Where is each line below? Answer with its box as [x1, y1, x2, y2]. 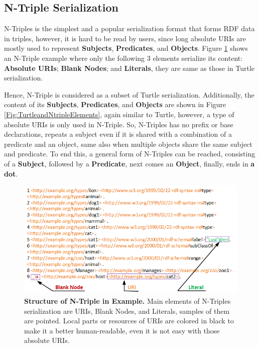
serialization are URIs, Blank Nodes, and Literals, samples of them [24, 305, 230, 316]
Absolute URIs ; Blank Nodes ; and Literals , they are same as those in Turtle [4, 62, 255, 73]
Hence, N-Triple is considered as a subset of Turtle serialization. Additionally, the [4, 89, 254, 100]
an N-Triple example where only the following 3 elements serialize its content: [4, 52, 243, 63]
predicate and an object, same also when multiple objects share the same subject [4, 138, 252, 149]
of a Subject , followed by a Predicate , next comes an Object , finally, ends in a [4, 158, 255, 168]
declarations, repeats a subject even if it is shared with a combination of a [4, 129, 232, 139]
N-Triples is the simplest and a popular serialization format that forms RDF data [4, 23, 255, 34]
